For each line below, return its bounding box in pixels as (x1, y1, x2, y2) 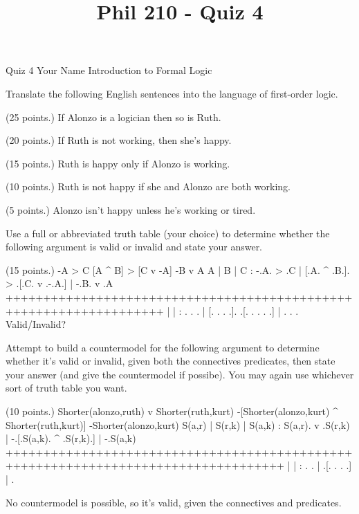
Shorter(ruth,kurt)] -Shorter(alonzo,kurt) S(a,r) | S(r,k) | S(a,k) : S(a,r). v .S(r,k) (6, 417, 350, 432)
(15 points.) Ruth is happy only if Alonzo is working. (6, 156, 230, 170)
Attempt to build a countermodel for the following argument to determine (6, 340, 320, 354)
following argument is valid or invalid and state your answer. (6, 239, 263, 254)
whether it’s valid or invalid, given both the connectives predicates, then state (6, 354, 335, 368)
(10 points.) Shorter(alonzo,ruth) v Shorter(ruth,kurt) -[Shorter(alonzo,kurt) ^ (6, 404, 338, 419)
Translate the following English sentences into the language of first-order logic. (6, 86, 338, 100)
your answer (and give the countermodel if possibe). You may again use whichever (6, 367, 354, 381)
